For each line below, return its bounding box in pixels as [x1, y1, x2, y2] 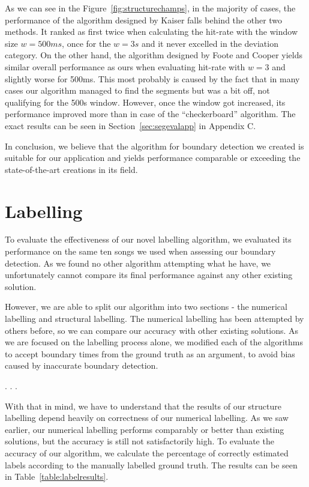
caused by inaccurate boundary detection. [5, 359, 158, 372]
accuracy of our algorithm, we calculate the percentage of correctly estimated [5, 446, 289, 459]
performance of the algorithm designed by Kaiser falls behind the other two [5, 13, 283, 26]
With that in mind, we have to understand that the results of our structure [5, 399, 281, 412]
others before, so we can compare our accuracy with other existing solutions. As [5, 324, 299, 336]
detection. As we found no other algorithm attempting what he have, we [5, 256, 271, 269]
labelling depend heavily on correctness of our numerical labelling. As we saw [5, 411, 289, 424]
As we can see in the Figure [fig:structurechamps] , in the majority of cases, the [5, 2, 296, 14]
